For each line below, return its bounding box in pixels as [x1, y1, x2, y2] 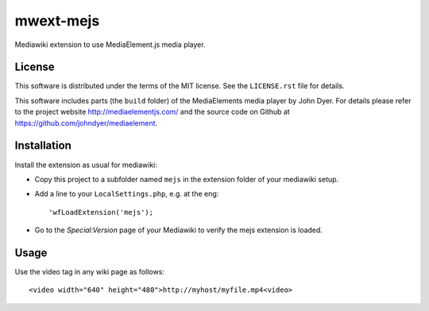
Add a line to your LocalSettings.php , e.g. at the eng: [34, 189, 219, 199]
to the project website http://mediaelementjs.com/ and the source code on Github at [14, 107, 290, 117]
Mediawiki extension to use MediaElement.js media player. [14, 40, 206, 49]
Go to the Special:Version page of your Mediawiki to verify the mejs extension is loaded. [34, 225, 323, 235]
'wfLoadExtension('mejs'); [48, 208, 154, 216]
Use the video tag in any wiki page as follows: [14, 267, 164, 276]
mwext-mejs [14, 12, 100, 29]
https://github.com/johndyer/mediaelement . [14, 118, 158, 127]
